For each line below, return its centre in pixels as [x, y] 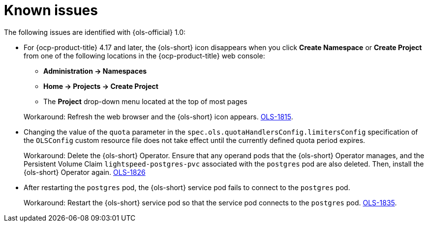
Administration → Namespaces [95, 71]
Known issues [51, 10]
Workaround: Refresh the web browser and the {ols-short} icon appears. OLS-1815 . [158, 116]
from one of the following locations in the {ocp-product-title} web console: [144, 56]
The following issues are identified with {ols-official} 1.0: [95, 32]
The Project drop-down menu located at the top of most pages [145, 101]
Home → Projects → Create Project [101, 86]
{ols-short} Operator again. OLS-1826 [85, 172]
